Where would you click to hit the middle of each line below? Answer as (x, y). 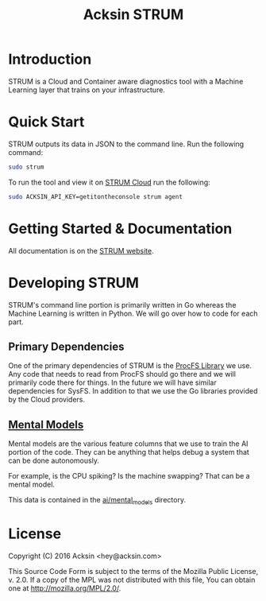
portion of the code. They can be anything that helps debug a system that (129, 452)
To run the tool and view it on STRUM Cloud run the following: (109, 182)
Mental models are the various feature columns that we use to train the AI (128, 444)
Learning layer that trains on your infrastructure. (87, 90)
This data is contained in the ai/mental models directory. (97, 501)
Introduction (50, 59)
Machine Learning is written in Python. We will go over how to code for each (133, 313)
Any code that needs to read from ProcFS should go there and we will (122, 374)
